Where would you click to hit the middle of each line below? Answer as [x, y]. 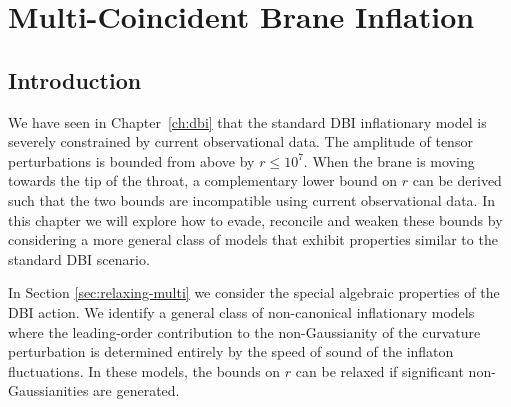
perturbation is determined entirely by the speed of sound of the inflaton [231, 351]
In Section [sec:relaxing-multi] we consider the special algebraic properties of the [254, 292]
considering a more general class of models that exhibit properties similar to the [253, 239]
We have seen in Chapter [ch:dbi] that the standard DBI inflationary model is [247, 121]
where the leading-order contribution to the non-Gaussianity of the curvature [244, 331]
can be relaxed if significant [379, 370]
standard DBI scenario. [79, 258]
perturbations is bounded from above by [131, 160]
